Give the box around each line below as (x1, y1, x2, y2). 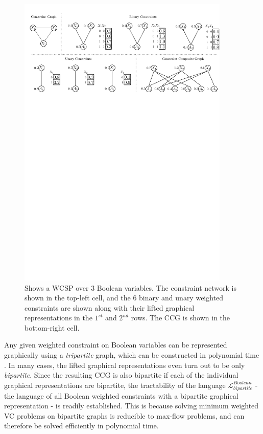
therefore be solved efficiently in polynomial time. (4, 420, 159, 431)
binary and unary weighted (139, 292, 224, 303)
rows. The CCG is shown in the (131, 312, 230, 323)
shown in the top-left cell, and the (25, 292, 131, 303)
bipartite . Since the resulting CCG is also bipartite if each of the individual (4, 370, 238, 380)
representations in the (25, 312, 92, 323)
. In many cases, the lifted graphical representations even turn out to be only (4, 359, 245, 370)
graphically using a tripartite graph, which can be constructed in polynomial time (4, 350, 259, 360)
